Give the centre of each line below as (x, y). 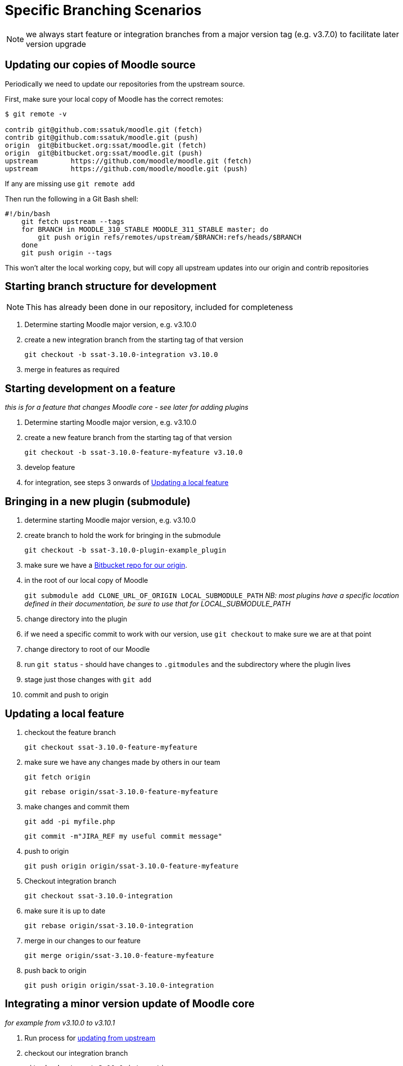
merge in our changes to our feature (83, 940)
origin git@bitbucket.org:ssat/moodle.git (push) (104, 153)
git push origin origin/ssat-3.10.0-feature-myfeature (132, 866)
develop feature (50, 467)
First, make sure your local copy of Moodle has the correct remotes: (114, 99)
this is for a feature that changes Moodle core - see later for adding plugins (127, 407)
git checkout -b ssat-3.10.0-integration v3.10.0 (121, 355)
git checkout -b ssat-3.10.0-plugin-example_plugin (126, 550)
